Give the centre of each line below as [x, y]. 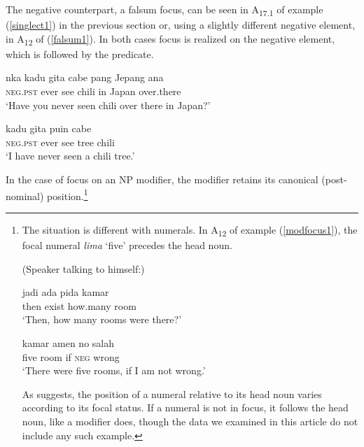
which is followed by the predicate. [80, 54]
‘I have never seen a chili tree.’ [70, 156]
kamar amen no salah [68, 342]
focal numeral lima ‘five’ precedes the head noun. [127, 244]
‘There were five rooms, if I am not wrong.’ [114, 370]
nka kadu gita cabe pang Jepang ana [85, 77]
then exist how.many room [79, 305]
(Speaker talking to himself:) [83, 268]
